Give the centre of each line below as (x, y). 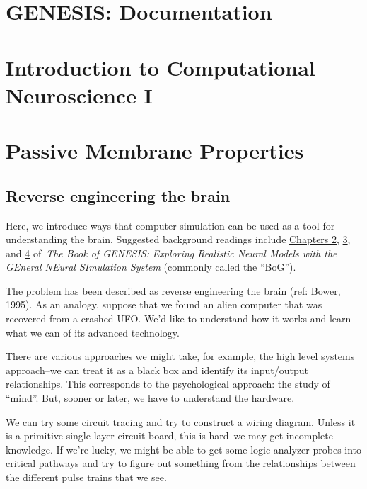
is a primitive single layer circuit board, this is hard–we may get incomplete (169, 435)
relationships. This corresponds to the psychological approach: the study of (168, 384)
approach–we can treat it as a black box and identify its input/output (157, 370)
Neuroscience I (79, 95)
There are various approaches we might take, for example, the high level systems (180, 356)
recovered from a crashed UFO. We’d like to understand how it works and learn (179, 319)
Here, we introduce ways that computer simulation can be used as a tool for (170, 225)
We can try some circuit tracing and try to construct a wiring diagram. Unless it (181, 421)
